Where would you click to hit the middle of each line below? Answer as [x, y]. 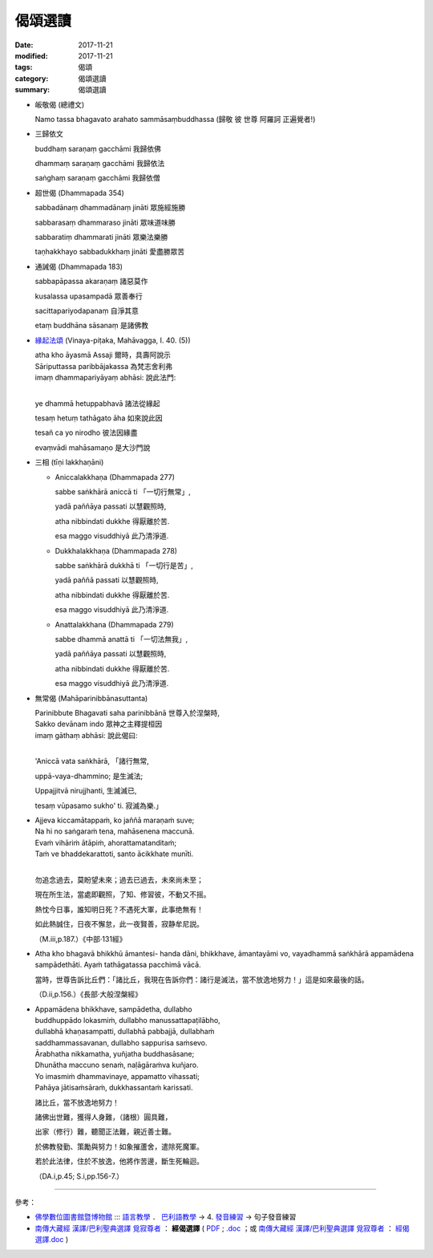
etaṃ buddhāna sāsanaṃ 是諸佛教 [91, 326]
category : [32, 78]
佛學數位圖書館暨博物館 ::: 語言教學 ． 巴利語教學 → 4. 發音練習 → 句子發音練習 [166, 1217]
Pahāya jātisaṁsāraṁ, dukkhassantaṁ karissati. [114, 1088]
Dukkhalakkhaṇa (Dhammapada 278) [116, 550]
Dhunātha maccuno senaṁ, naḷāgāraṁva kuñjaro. [117, 1065]
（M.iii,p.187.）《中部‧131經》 [81, 939]
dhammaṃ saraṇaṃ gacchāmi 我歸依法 [100, 164]
